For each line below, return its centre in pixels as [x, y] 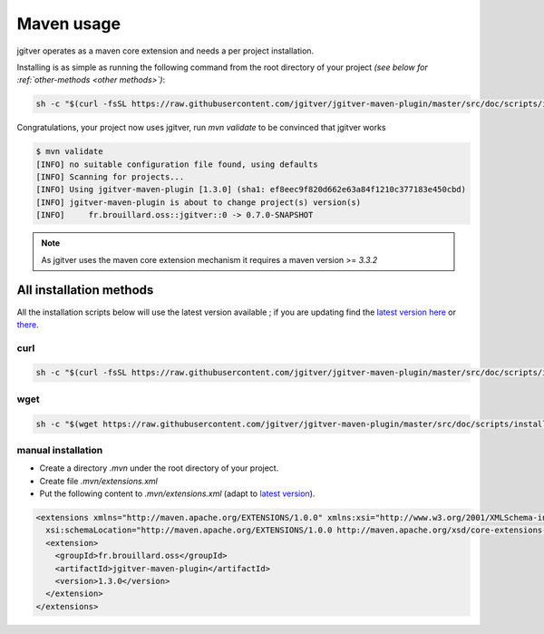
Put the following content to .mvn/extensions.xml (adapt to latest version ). [177, 493]
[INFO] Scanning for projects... [110, 177]
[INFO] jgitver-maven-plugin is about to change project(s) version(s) [199, 202]
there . [28, 324]
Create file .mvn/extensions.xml [98, 481]
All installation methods [85, 290]
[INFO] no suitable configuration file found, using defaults [177, 164]
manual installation [60, 450]
